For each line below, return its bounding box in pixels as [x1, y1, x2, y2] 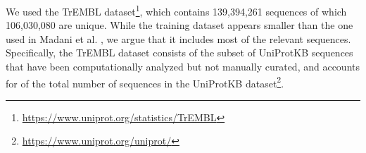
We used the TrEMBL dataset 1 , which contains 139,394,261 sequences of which [6, 2, 347, 18]
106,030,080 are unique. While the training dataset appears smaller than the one [6, 18, 353, 32]
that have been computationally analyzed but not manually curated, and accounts [6, 59, 360, 74]
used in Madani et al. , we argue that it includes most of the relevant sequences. [6, 31, 351, 46]
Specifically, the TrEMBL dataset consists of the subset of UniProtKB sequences [6, 45, 353, 60]
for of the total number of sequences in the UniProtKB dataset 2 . [6, 73, 284, 90]
